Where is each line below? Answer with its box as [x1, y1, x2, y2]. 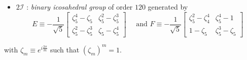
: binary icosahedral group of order [26, 2, 133, 12]
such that [50, 44, 80, 54]
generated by [148, 2, 188, 12]
